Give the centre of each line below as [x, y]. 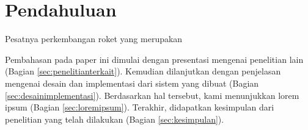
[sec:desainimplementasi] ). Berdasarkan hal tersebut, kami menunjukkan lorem [152, 95]
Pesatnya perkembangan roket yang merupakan [94, 39]
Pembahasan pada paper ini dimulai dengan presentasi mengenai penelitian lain [154, 59]
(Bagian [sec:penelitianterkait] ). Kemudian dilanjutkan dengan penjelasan [143, 71]
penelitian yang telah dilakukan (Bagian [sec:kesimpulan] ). [115, 119]
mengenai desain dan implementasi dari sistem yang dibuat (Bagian [132, 83]
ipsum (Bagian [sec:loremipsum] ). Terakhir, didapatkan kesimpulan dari [140, 107]
